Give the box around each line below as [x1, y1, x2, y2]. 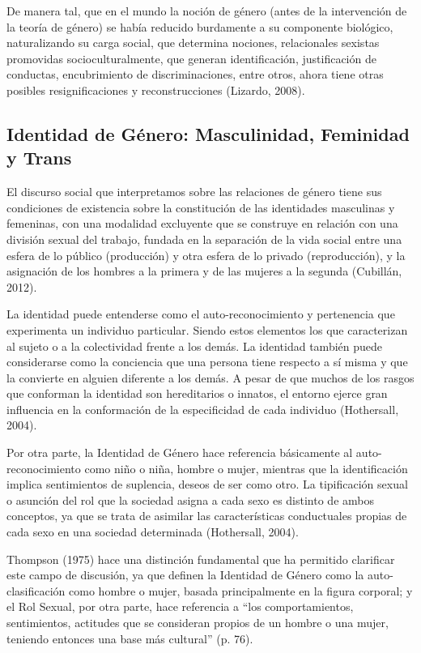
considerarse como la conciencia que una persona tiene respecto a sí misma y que [6, 353, 408, 370]
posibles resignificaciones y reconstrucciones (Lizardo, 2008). [6, 81, 305, 98]
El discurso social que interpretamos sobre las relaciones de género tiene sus [6, 183, 382, 200]
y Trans [6, 145, 72, 170]
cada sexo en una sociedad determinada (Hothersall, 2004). [6, 523, 299, 540]
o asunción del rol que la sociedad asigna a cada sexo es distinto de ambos [6, 491, 374, 508]
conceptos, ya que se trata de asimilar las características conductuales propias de [6, 507, 407, 524]
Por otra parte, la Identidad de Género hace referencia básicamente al [6, 444, 353, 461]
